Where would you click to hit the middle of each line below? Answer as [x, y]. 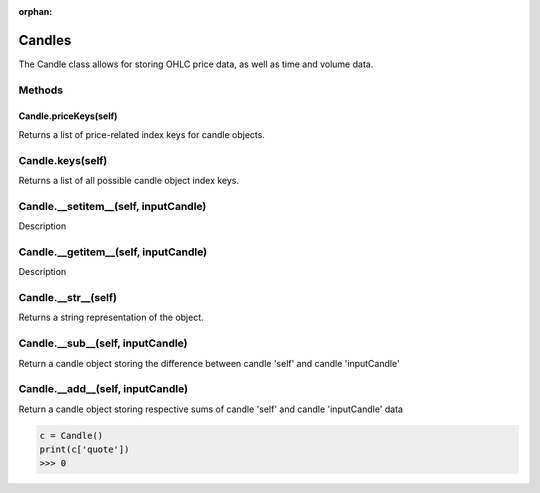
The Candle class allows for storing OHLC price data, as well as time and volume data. [196, 64]
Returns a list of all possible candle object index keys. [129, 180]
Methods [41, 90]
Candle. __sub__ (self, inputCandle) [103, 343]
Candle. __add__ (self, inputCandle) [103, 389]
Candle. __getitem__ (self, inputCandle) [113, 252]
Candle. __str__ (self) [67, 298]
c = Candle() [71, 435]
